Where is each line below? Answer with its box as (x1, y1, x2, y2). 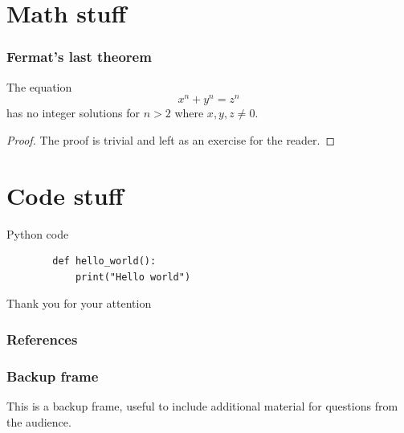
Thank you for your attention (6, 295, 152, 312)
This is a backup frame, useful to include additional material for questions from (6, 398, 398, 415)
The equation (6, 78, 72, 95)
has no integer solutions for (6, 104, 140, 121)
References (6, 329, 78, 349)
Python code (6, 225, 69, 242)
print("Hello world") (75, 271, 191, 283)
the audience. (6, 413, 71, 430)
